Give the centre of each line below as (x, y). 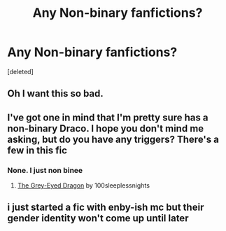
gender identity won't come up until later (98, 218)
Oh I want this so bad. (55, 93)
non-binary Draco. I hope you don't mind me (106, 128)
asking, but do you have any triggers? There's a (113, 139)
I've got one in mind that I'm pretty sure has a (108, 117)
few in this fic (37, 150)
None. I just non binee (45, 170)
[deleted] (20, 71)
